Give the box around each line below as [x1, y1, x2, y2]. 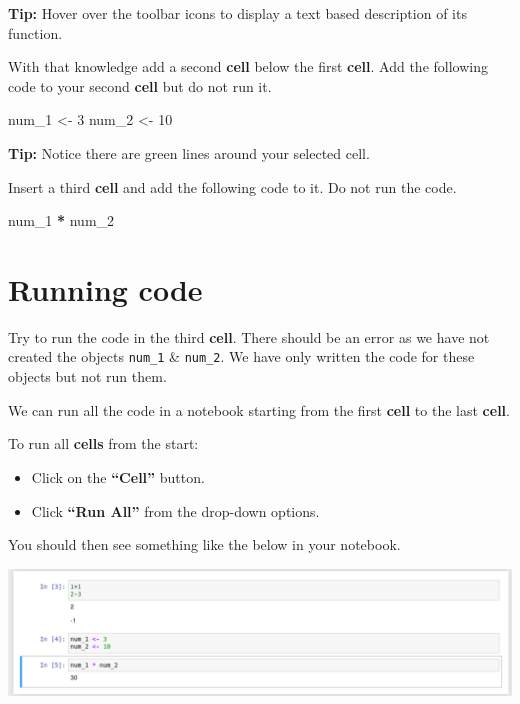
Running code [8, 268, 203, 309]
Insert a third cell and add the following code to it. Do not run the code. [8, 176, 457, 197]
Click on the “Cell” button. [31, 466, 205, 487]
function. [8, 22, 63, 43]
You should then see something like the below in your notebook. [8, 534, 401, 555]
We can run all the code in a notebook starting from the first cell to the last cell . [8, 399, 510, 420]
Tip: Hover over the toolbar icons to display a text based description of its [8, 3, 467, 23]
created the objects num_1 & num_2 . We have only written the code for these [8, 346, 475, 367]
